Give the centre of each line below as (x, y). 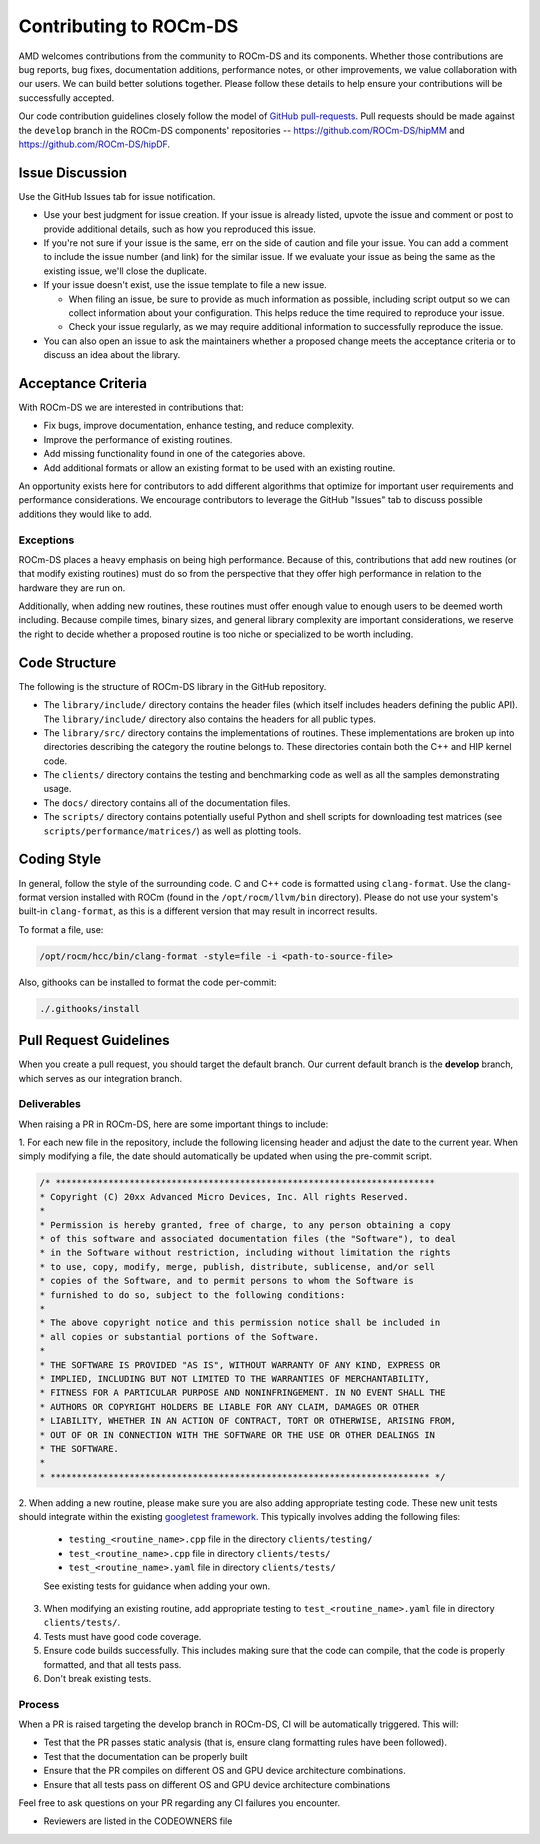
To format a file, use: (61, 929)
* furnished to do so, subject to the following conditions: (192, 1294)
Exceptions (46, 540)
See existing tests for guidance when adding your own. (157, 1586)
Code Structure (67, 662)
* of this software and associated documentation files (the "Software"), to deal (248, 1239)
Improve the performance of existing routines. (138, 439)
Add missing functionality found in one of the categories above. (174, 454)
